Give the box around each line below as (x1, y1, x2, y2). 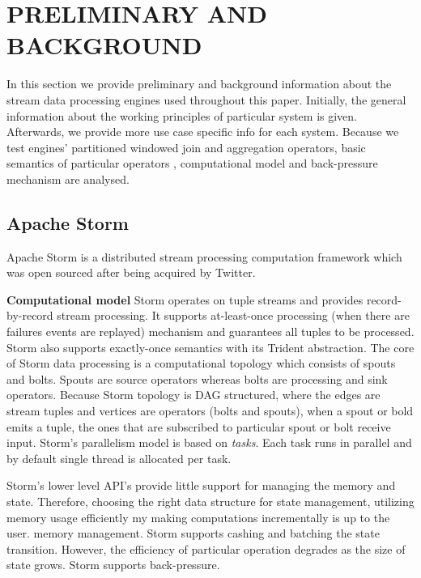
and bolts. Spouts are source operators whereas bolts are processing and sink (6, 370, 388, 387)
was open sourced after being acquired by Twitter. (6, 264, 256, 281)
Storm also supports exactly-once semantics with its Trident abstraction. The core (6, 338, 415, 355)
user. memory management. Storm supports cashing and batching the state (6, 525, 380, 542)
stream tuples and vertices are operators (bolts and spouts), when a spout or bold (6, 402, 414, 419)
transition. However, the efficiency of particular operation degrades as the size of (6, 540, 406, 557)
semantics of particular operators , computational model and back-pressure (6, 155, 378, 172)
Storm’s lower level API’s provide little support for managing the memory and (6, 477, 396, 494)
